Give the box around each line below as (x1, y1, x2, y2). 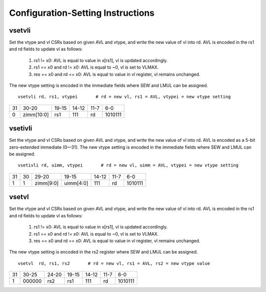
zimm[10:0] (23, 111, 49, 118)
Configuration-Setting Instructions (9, 7, 155, 18)
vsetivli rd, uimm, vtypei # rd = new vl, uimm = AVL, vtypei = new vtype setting (18, 163, 239, 168)
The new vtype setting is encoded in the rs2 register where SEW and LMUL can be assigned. (9, 249, 198, 255)
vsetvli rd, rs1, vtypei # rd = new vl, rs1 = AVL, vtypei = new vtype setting (18, 94, 231, 100)
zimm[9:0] (34, 179, 59, 186)
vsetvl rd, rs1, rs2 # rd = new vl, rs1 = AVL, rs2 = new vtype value (18, 260, 210, 266)
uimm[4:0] (64, 179, 89, 186)
